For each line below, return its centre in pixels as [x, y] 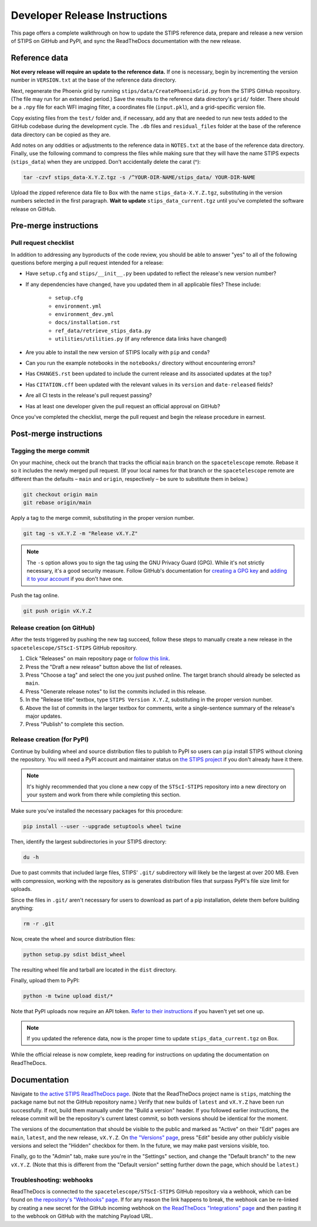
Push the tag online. [35, 595]
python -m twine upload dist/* [68, 996]
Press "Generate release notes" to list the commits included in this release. [116, 691]
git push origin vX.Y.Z [58, 611]
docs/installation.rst [87, 322]
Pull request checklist [43, 243]
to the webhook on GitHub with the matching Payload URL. [82, 1216]
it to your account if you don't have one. [75, 579]
